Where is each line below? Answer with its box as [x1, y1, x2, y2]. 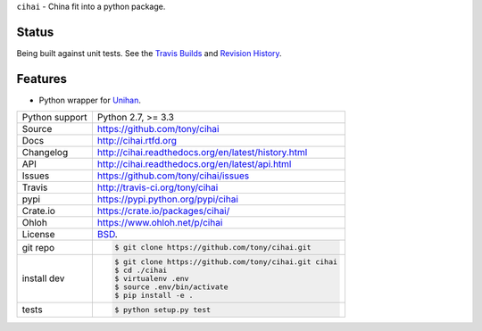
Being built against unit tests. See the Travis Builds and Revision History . [16, 47, 282, 58]
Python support [21, 112, 88, 124]
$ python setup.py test [114, 304, 212, 314]
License [21, 228, 55, 241]
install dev [21, 272, 65, 285]
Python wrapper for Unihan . [38, 95, 142, 105]
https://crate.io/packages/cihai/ [96, 205, 230, 218]
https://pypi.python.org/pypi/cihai [96, 193, 238, 205]
